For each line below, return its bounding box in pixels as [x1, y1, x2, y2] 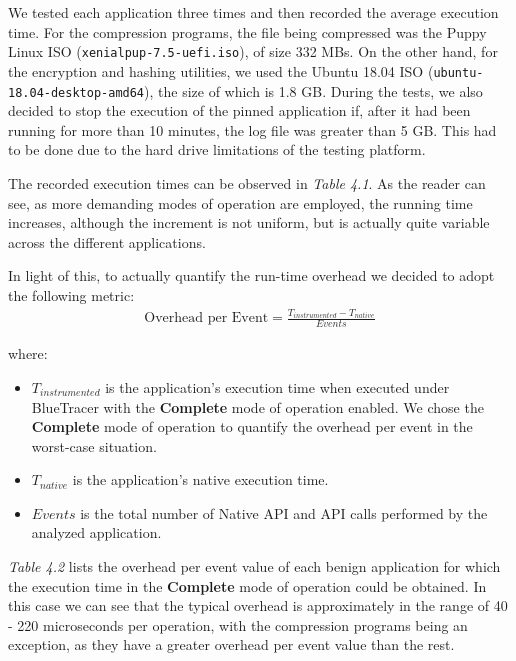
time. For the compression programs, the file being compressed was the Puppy [8, 21, 487, 42]
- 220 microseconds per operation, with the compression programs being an [8, 614, 468, 635]
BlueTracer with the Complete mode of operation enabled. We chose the [31, 396, 484, 417]
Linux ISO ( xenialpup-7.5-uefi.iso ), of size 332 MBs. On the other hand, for [8, 41, 498, 62]
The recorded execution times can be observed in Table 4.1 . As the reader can [8, 172, 486, 193]
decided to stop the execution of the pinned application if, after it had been [8, 100, 471, 121]
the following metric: [8, 284, 135, 305]
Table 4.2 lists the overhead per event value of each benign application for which [8, 556, 501, 577]
